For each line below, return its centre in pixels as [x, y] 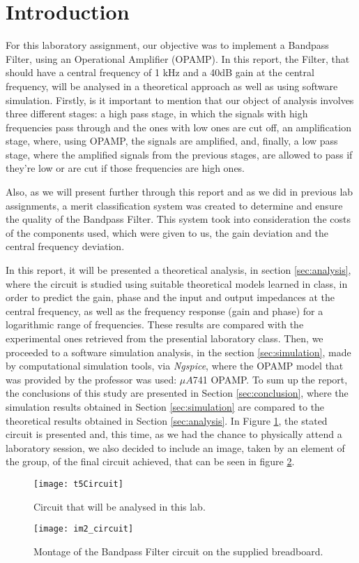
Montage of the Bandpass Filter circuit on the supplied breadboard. [178, 551]
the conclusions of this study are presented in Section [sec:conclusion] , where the [177, 393]
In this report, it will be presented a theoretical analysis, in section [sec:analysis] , [178, 270]
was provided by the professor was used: [91, 379]
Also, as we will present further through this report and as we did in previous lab [179, 192]
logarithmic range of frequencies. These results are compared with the [155, 324]
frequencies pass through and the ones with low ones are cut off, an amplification [178, 127]
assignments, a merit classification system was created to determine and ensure [174, 205]
